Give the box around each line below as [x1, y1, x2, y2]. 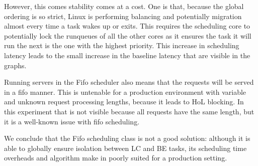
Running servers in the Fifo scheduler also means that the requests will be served [4, 77, 254, 87]
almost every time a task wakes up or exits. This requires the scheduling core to [4, 21, 250, 31]
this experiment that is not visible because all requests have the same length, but [4, 106, 254, 116]
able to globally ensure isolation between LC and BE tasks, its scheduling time [4, 142, 247, 153]
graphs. [4, 60, 27, 70]
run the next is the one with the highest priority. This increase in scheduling [4, 40, 239, 51]
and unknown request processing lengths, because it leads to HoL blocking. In [4, 96, 244, 107]
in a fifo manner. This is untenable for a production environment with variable [4, 86, 246, 97]
